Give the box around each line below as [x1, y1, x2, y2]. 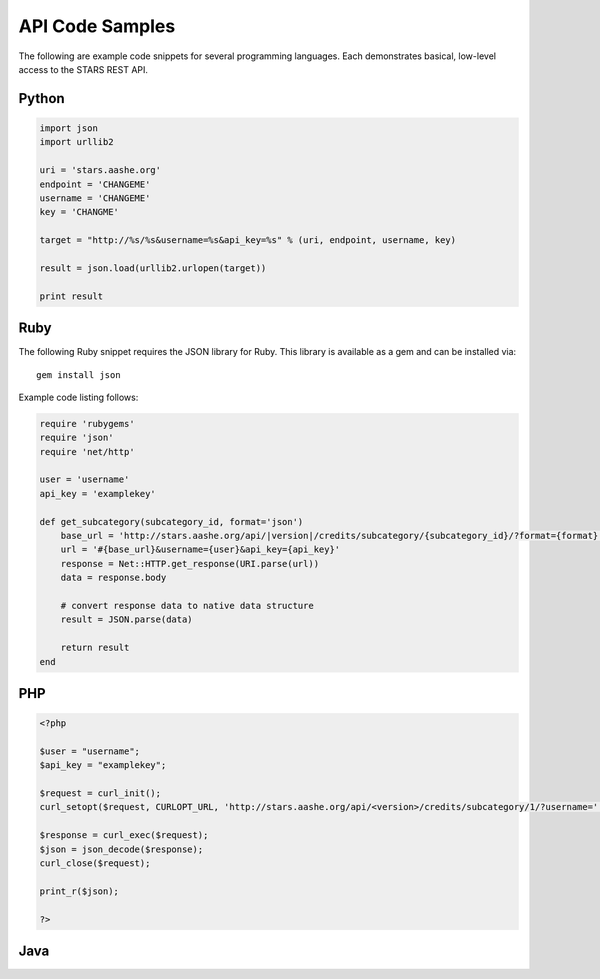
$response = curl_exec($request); [39, 830, 209, 841]
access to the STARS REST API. [18, 63, 149, 75]
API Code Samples [18, 15, 176, 37]
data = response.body [60, 572, 167, 584]
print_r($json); [39, 885, 120, 897]
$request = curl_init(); [39, 788, 162, 799]
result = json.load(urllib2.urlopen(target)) [39, 262, 267, 274]
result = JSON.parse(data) [60, 614, 194, 625]
